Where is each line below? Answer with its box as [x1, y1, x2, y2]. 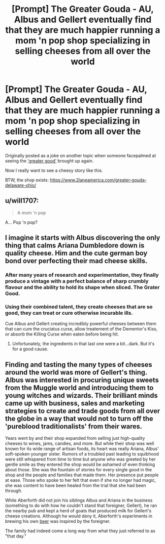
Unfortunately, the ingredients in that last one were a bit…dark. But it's [12, 341, 155, 347]
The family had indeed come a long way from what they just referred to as [5, 528, 156, 534]
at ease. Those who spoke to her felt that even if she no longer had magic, [5, 477, 156, 483]
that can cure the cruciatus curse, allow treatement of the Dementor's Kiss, [5, 326, 158, 332]
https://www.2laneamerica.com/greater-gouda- [50, 177, 147, 183]
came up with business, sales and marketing [5, 399, 145, 407]
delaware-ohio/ [5, 182, 36, 188]
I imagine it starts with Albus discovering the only [5, 234, 161, 242]
